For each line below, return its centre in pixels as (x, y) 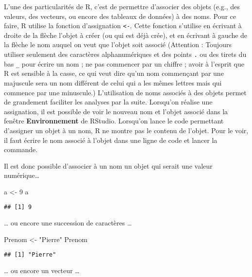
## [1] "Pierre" (30, 255)
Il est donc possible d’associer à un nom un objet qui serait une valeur (108, 165)
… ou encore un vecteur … (42, 270)
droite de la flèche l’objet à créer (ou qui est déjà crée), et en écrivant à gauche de (126, 35)
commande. (21, 149)
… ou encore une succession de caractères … (68, 223)
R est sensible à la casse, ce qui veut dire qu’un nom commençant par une (114, 73)
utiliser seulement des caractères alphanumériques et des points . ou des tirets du (125, 54)
